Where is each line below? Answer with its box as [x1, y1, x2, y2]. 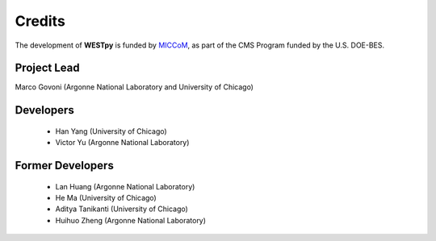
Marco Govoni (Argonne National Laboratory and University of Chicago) [15, 82, 254, 92]
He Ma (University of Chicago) [55, 193, 157, 203]
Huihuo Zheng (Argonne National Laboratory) [55, 215, 206, 225]
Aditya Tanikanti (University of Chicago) [55, 204, 189, 214]
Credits [15, 12, 66, 30]
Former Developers [15, 159, 115, 172]
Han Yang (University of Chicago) [55, 126, 167, 136]
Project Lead [15, 61, 80, 75]
